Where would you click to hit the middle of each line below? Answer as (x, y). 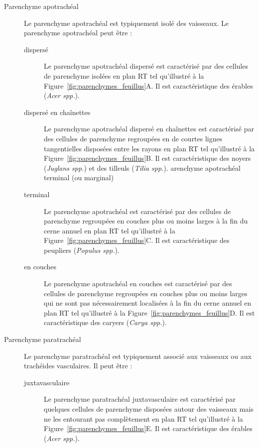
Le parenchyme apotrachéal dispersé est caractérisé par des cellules (146, 66)
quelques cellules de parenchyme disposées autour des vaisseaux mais (149, 409)
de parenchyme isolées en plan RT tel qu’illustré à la (124, 75)
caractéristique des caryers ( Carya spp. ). (105, 322)
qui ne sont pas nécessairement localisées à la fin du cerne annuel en (148, 303)
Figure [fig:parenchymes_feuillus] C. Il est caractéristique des (137, 240)
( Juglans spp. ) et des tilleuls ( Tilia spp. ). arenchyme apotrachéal (142, 168)
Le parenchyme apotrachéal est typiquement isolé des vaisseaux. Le (127, 23)
